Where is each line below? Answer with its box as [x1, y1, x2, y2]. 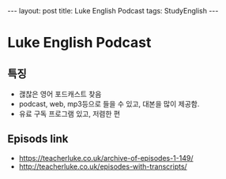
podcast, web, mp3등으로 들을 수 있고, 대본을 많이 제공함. [18, 99, 200, 108]
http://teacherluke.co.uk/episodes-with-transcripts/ [18, 162, 187, 171]
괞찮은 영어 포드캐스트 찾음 [18, 89, 102, 99]
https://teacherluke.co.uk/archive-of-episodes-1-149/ [18, 153, 194, 162]
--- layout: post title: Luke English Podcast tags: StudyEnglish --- [7, 6, 219, 15]
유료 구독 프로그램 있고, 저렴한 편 [18, 109, 120, 118]
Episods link [7, 132, 69, 146]
